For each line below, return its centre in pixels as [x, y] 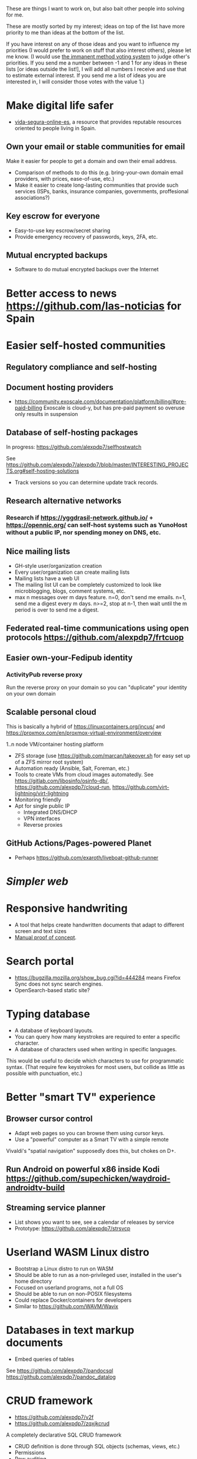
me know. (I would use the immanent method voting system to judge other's [98, 56]
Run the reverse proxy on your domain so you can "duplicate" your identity [96, 687]
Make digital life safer [60, 105]
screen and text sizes [40, 931]
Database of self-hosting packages [72, 433]
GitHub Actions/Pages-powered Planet [79, 844]
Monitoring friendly [38, 800]
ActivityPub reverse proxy [44, 674]
